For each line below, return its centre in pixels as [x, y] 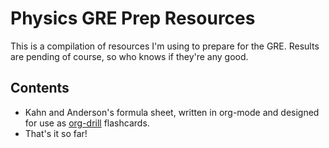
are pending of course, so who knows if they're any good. [129, 56]
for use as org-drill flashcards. [87, 123]
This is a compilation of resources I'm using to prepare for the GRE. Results [165, 46]
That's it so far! [56, 133]
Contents [40, 88]
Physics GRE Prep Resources [133, 18]
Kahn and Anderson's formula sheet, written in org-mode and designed [172, 112]
